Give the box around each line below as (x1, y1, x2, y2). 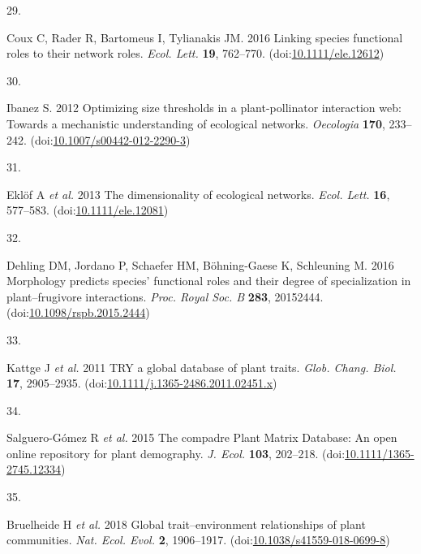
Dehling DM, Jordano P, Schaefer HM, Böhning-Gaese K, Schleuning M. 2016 (6, 256, 394, 273)
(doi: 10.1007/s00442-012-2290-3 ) (30, 131, 191, 148)
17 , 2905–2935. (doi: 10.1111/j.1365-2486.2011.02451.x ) (6, 374, 277, 392)
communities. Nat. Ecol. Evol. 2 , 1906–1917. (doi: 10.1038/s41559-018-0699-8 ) (6, 531, 390, 548)
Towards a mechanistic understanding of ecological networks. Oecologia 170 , (6, 115, 385, 132)
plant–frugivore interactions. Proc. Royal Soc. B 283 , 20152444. (6, 288, 324, 305)
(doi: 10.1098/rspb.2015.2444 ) (6, 304, 150, 321)
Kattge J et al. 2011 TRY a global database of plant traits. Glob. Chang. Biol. (6, 358, 397, 375)
